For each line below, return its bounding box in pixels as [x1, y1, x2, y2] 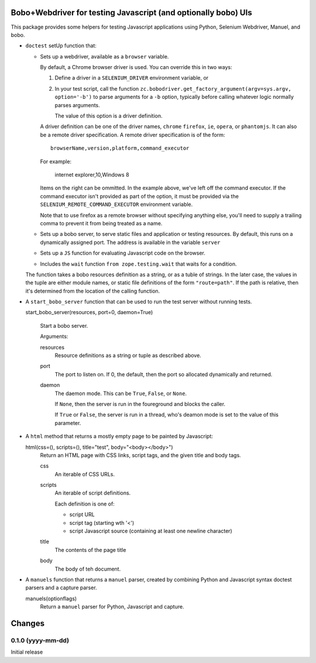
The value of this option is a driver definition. [54, 112, 163, 119]
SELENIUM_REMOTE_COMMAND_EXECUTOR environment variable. [40, 201, 193, 208]
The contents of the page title [54, 546, 126, 553]
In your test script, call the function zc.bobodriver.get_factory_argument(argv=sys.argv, [54, 85, 292, 92]
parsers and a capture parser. [25, 584, 97, 591]
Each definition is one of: [54, 500, 115, 507]
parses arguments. [54, 101, 101, 108]
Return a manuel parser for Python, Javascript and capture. [40, 603, 184, 610]
